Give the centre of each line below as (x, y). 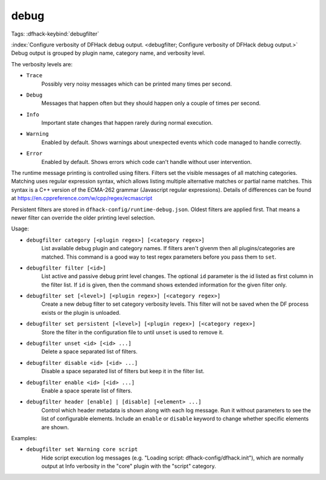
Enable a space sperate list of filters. (87, 391)
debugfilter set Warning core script (82, 450)
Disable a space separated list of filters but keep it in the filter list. (123, 371)
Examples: (24, 438)
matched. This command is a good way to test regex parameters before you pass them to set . (159, 257)
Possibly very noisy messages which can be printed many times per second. (137, 84)
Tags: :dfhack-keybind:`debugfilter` (55, 34)
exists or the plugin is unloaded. (81, 312)
